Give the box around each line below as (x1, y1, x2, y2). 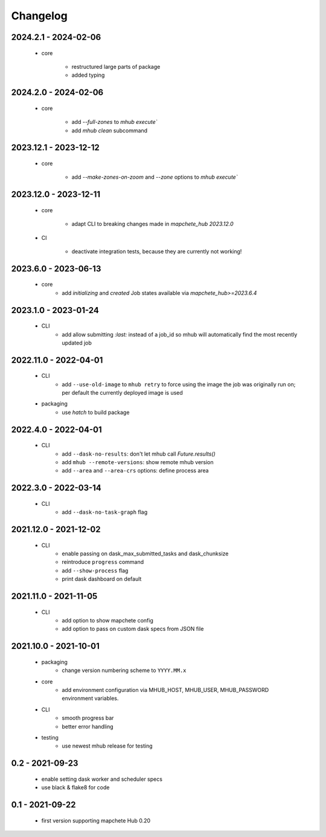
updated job (62, 339, 92, 346)
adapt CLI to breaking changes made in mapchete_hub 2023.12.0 (71, 221, 234, 228)
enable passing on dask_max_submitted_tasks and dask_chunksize (62, 550, 229, 557)
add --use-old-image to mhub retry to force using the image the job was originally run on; (62, 381, 296, 388)
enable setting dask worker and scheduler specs (41, 775, 163, 783)
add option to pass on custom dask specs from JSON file (62, 625, 204, 633)
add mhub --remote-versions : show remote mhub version (62, 459, 214, 466)
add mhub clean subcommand (71, 127, 148, 134)
